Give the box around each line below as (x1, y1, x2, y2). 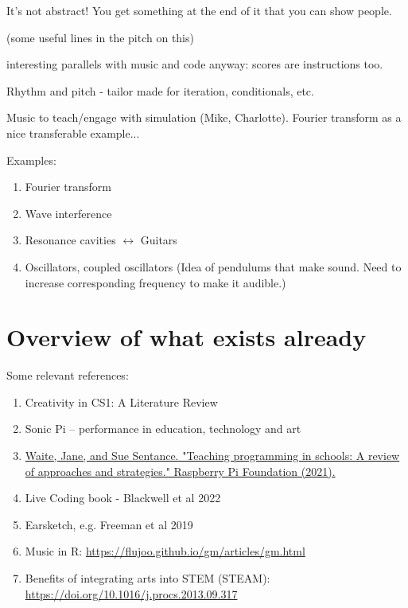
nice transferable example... (6, 124, 140, 141)
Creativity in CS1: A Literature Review (25, 393, 218, 410)
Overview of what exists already (6, 321, 367, 353)
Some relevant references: (6, 367, 129, 384)
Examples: (6, 151, 56, 168)
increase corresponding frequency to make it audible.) (25, 274, 286, 290)
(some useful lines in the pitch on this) (6, 29, 194, 45)
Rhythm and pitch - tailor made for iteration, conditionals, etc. (6, 82, 314, 99)
